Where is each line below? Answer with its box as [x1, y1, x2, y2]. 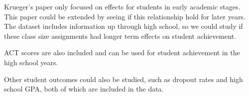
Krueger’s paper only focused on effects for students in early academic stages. [4, 1, 241, 11]
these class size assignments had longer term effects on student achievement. [4, 30, 237, 41]
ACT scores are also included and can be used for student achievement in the [4, 47, 240, 58]
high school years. [4, 57, 58, 67]
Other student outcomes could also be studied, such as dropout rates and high [4, 74, 243, 84]
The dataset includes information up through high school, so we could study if [4, 21, 243, 31]
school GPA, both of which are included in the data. [4, 84, 164, 94]
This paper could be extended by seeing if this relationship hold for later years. [4, 11, 246, 21]
